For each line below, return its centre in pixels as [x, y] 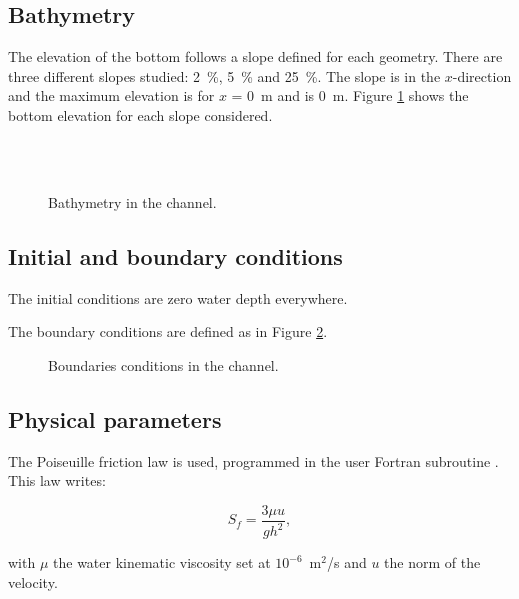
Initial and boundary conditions [175, 255]
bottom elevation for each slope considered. [140, 114]
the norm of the [432, 562]
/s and [346, 562]
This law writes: [57, 480]
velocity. [33, 581]
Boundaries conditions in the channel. [163, 364]
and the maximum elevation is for [111, 95]
